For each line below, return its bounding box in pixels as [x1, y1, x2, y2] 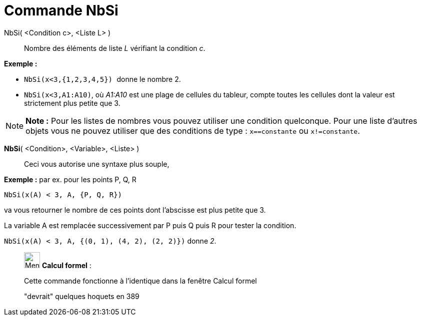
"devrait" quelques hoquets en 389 [24, 292, 139, 301]
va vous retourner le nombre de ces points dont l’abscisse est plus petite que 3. [4, 205, 266, 214]
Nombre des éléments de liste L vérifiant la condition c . [24, 43, 205, 52]
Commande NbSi [4, 2, 118, 19]
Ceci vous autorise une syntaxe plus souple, [24, 159, 169, 168]
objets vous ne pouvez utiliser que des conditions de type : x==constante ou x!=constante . [25, 125, 360, 136]
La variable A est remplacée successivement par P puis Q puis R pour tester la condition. [4, 221, 296, 230]
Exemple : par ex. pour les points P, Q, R [4, 175, 136, 184]
